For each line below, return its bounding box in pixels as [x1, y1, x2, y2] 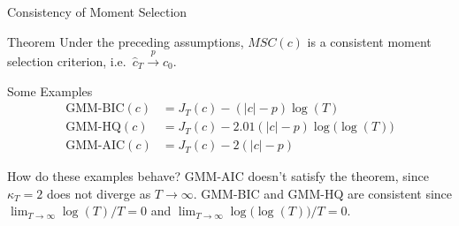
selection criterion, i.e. [7, 51, 126, 70]
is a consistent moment [307, 32, 432, 50]
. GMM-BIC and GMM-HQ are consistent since [193, 184, 453, 202]
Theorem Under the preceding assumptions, [7, 32, 244, 50]
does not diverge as [46, 184, 151, 202]
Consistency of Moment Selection [7, 3, 187, 20]
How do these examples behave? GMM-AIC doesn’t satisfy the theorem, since [7, 167, 429, 185]
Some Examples [7, 81, 93, 100]
